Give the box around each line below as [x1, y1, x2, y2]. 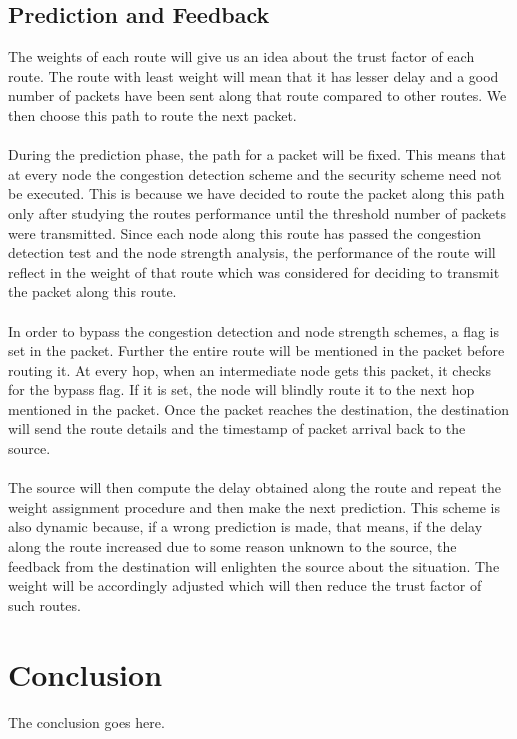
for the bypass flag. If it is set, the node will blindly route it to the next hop [8, 379, 475, 400]
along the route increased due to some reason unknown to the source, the [8, 536, 457, 557]
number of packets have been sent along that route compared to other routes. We [8, 85, 507, 106]
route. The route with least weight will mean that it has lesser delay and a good [8, 65, 499, 86]
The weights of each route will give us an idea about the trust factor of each [8, 46, 475, 67]
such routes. [8, 594, 81, 615]
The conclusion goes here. [8, 711, 165, 732]
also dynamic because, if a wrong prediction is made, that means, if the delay [8, 516, 483, 537]
